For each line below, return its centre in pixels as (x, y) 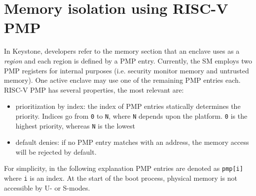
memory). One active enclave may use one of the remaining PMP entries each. (122, 80)
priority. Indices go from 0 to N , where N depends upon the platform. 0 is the (131, 115)
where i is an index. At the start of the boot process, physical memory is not (121, 178)
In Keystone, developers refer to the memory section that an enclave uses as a (122, 51)
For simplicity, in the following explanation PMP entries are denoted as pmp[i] (124, 168)
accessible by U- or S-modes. (47, 187)
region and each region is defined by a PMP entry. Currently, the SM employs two (128, 60)
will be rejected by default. (56, 151)
